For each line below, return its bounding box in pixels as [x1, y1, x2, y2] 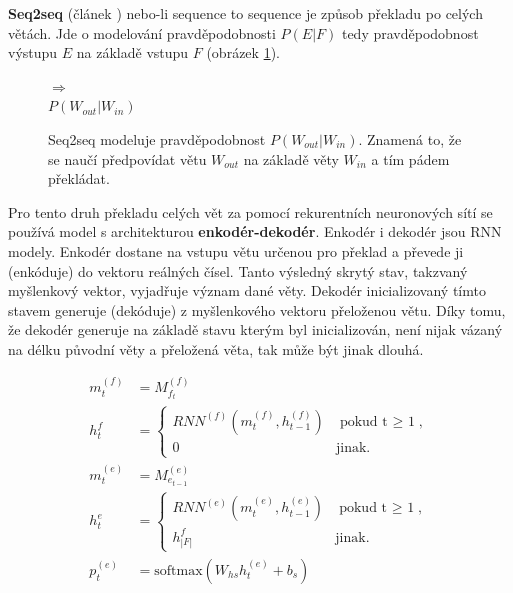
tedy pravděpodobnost [341, 22, 479, 43]
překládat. [48, 168, 110, 189]
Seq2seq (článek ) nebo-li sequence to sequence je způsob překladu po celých [8, 3, 483, 23]
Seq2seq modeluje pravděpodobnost [48, 128, 266, 149]
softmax [154, 563, 203, 578]
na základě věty [243, 148, 339, 169]
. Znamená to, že [358, 128, 462, 149]
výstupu [8, 42, 58, 63]
